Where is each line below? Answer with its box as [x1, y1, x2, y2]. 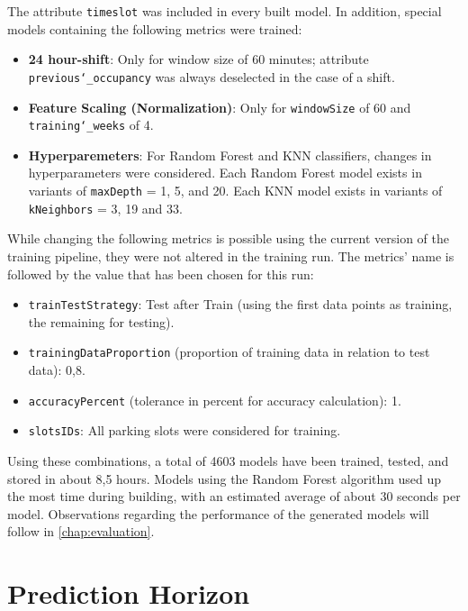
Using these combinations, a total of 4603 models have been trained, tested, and [7, 451, 449, 470]
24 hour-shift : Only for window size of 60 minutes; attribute [28, 50, 369, 68]
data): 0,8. [28, 360, 85, 378]
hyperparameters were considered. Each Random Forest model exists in [28, 163, 422, 182]
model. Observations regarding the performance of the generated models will [7, 504, 429, 523]
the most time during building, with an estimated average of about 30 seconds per [7, 487, 461, 506]
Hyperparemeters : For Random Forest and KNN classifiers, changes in [28, 145, 432, 164]
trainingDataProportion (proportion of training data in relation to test [28, 342, 430, 361]
